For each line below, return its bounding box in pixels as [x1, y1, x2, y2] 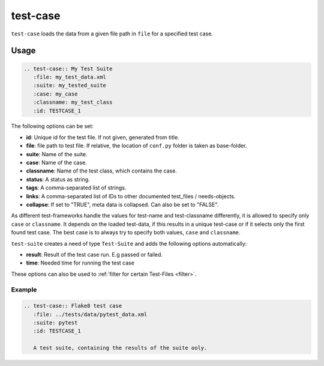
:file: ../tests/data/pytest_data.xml [33, 311, 148, 318]
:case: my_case [33, 90, 78, 97]
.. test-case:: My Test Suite [23, 65, 113, 72]
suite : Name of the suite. [26, 150, 88, 157]
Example [11, 285, 37, 294]
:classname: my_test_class [33, 99, 113, 106]
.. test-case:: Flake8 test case [23, 302, 122, 310]
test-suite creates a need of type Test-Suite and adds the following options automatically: [11, 240, 247, 247]
